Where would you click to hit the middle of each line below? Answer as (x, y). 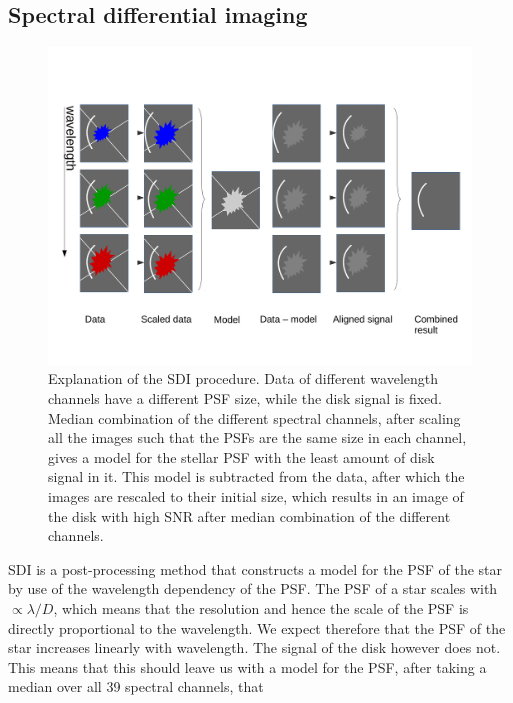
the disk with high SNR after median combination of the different (249, 515)
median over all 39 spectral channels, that (136, 686)
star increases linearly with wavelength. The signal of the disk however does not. (254, 647)
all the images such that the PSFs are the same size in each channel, (257, 437)
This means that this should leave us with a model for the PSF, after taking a (247, 666)
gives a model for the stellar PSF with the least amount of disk (241, 456)
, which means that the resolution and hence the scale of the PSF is (261, 607)
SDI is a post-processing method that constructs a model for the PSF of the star (255, 568)
